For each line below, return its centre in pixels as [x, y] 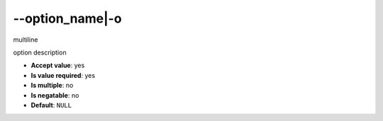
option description [40, 52]
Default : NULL [51, 105]
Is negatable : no [55, 95]
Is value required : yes [63, 75]
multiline [26, 40]
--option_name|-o [67, 18]
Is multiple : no [52, 86]
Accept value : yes [58, 65]
